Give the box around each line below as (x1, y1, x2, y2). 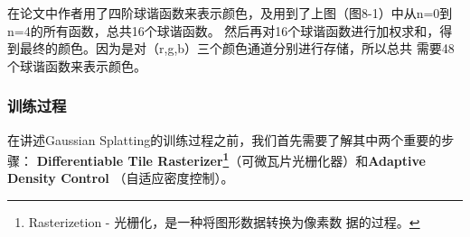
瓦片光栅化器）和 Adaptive (267, 150, 426, 169)
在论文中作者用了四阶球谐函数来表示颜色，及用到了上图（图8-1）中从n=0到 (7, 4, 453, 22)
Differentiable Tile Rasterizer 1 (36, 149, 230, 169)
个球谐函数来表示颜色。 (7, 56, 146, 75)
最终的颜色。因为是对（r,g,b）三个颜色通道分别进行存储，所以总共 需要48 (19, 39, 455, 58)
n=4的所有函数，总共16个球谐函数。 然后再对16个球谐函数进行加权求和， (7, 21, 440, 40)
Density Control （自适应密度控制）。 (7, 169, 234, 187)
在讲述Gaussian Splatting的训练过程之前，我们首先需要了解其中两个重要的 (7, 130, 442, 149)
